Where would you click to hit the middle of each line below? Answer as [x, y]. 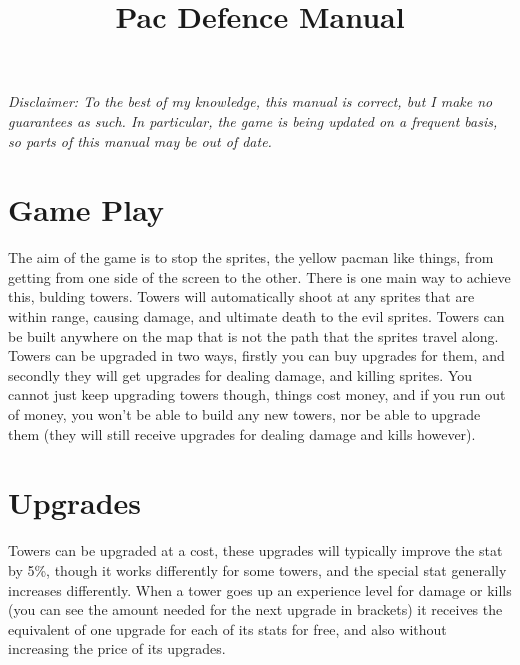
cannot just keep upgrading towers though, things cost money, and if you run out [257, 394]
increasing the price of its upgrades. [117, 648]
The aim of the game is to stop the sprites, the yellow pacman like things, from [251, 257]
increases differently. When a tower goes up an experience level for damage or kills [260, 589]
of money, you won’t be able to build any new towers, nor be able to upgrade [244, 414]
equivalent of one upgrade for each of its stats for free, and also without [227, 628]
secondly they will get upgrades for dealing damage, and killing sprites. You [240, 374]
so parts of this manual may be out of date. [140, 140]
